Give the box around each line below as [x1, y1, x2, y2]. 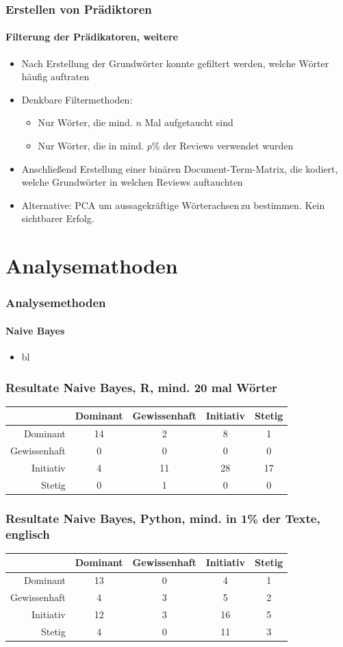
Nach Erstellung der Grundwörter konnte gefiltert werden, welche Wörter [21, 56, 329, 70]
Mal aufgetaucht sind [144, 115, 233, 130]
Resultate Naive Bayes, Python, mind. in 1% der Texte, [5, 509, 320, 526]
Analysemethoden [5, 294, 106, 311]
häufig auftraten [21, 69, 90, 84]
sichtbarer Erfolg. [21, 211, 94, 225]
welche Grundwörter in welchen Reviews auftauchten [21, 175, 243, 189]
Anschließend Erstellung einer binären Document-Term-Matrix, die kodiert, [21, 161, 338, 175]
